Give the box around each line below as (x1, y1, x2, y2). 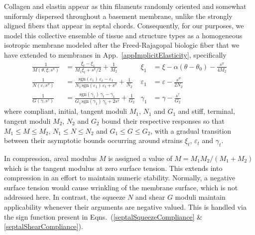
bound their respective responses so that (102, 116, 225, 126)
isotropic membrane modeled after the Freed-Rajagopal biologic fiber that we (4, 40, 240, 50)
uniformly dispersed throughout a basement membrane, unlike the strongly (4, 10, 233, 21)
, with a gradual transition (150, 125, 232, 136)
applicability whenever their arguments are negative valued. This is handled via (4, 201, 247, 212)
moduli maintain (175, 192, 226, 202)
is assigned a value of (108, 153, 172, 163)
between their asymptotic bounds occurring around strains (4, 135, 183, 146)
